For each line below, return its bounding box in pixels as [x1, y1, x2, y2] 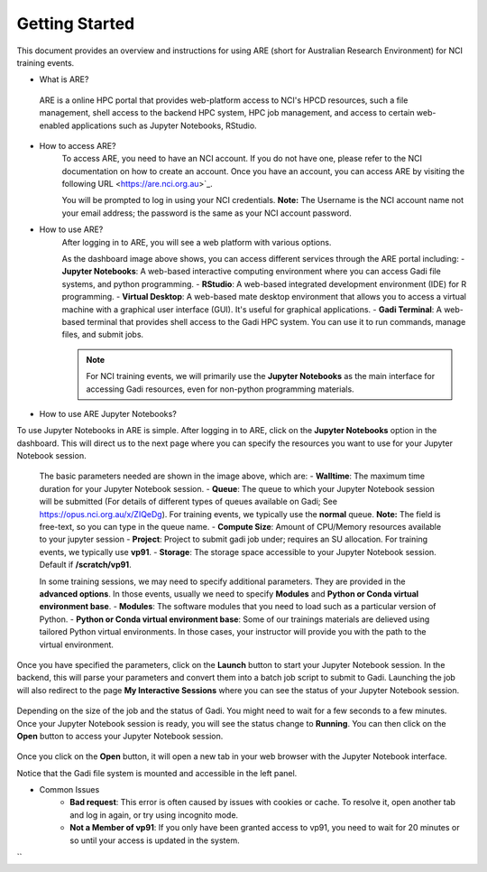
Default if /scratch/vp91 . [39, 560, 132, 571]
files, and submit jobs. [61, 329, 144, 340]
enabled [39, 120, 69, 131]
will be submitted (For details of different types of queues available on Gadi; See [39, 496, 338, 507]
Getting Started [16, 14, 135, 33]
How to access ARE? [39, 140, 116, 151]
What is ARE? [39, 74, 89, 85]
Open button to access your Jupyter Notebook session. [16, 730, 224, 741]
